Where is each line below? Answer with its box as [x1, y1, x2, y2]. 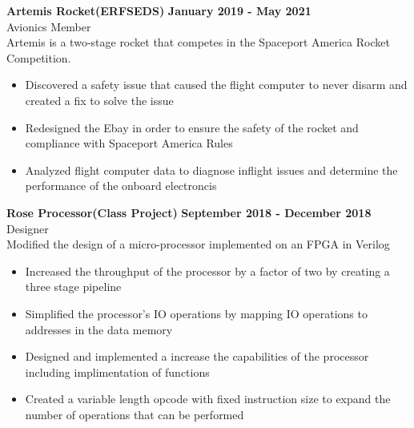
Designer [6, 220, 49, 236]
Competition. [6, 49, 71, 66]
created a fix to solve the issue [25, 91, 174, 108]
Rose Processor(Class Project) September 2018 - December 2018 [6, 204, 372, 220]
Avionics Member [6, 18, 91, 34]
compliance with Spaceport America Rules [25, 135, 233, 151]
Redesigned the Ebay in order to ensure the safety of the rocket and [25, 119, 359, 135]
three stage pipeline [25, 278, 122, 295]
